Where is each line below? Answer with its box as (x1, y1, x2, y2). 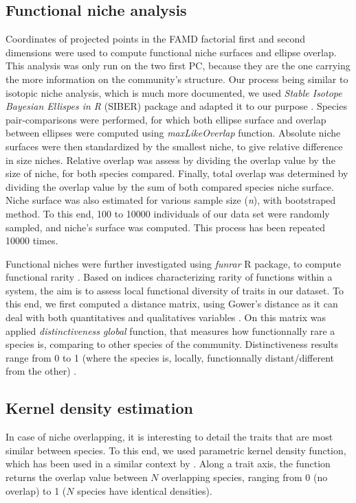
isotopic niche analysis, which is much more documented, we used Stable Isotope (5, 85, 342, 100)
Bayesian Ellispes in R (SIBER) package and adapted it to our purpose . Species (5, 99, 347, 113)
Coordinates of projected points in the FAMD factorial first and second (5, 32, 306, 46)
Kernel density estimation (5, 397, 193, 419)
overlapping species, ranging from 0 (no (162, 470, 328, 484)
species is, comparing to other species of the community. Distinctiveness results (5, 337, 339, 351)
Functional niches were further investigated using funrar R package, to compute (5, 256, 342, 270)
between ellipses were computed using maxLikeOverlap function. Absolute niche (5, 126, 341, 140)
